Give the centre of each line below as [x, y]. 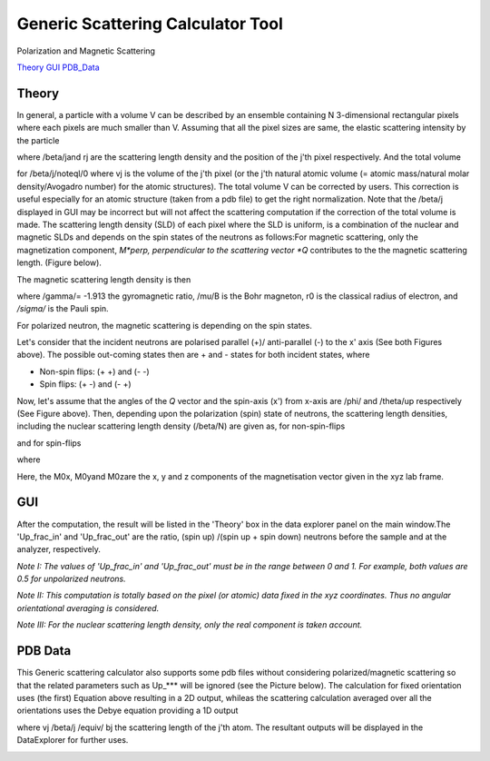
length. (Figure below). [59, 262]
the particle [38, 140]
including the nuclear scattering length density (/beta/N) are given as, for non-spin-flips [181, 426]
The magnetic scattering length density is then [104, 279]
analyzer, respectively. [59, 549]
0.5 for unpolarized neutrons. [71, 579]
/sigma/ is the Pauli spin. [63, 309]
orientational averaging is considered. [88, 608]
